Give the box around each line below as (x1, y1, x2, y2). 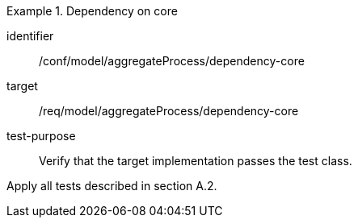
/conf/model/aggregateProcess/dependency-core (39, 54, 305, 68)
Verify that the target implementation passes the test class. (39, 154, 352, 168)
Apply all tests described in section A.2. (6, 179, 217, 193)
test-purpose (6, 129, 76, 143)
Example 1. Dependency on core (6, 4, 178, 18)
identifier (6, 29, 54, 43)
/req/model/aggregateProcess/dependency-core (39, 104, 299, 118)
